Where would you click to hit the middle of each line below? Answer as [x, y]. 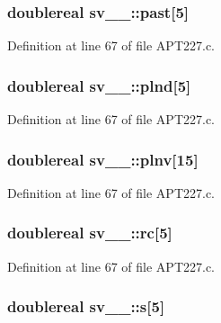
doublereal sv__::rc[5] [90, 233]
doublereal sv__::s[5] [86, 306]
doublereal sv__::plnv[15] [103, 159]
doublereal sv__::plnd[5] [99, 85]
